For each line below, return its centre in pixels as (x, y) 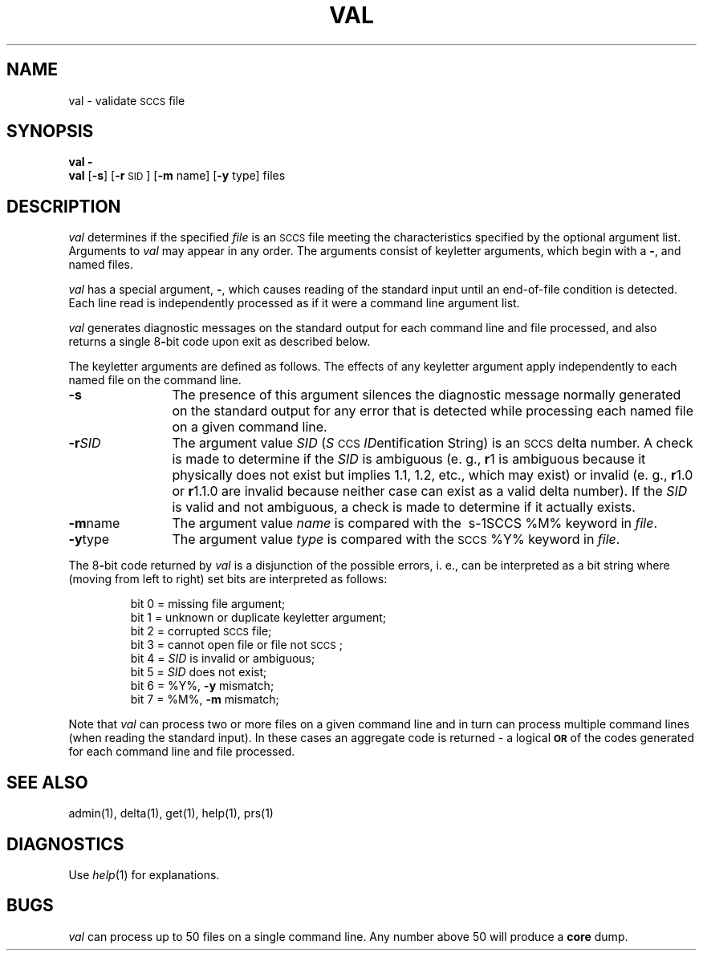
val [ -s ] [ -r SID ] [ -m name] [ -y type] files (177, 176)
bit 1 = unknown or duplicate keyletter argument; (258, 618)
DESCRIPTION (64, 206)
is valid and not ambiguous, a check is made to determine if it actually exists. (404, 507)
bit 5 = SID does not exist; (199, 672)
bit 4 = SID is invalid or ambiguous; (223, 659)
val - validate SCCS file (127, 100)
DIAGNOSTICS (65, 844)
